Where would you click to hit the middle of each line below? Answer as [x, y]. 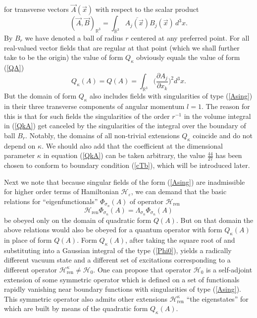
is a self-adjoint [229, 269]
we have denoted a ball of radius [74, 38]
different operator [31, 269]
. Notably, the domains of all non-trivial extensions [103, 135]
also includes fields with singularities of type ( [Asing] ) [171, 96]
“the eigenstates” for [217, 298]
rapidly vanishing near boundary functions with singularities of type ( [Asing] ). [123, 289]
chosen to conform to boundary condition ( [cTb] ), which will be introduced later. [127, 165]
